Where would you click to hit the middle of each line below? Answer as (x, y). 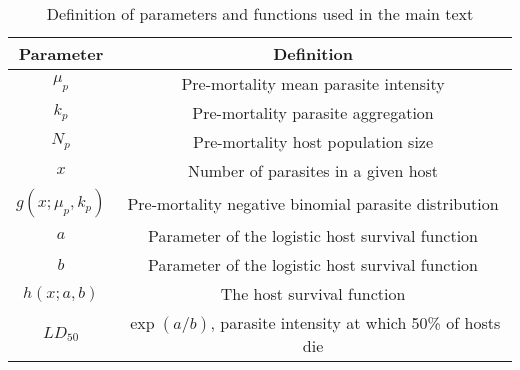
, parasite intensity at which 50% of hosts (355, 322)
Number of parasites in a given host (313, 170)
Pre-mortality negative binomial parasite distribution (313, 203)
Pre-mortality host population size (313, 141)
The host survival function (313, 293)
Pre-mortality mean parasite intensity (313, 83)
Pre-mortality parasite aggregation (313, 112)
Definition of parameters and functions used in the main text (260, 13)
